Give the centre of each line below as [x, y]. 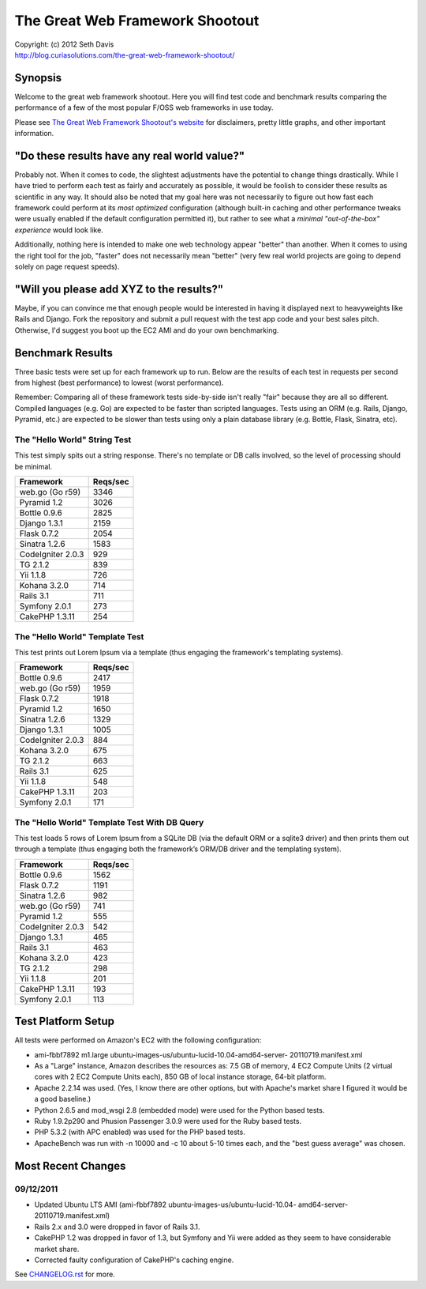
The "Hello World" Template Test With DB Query [109, 822]
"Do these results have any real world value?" [129, 155]
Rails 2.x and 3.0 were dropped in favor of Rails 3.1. [117, 1227]
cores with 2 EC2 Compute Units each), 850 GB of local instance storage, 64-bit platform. [180, 1077]
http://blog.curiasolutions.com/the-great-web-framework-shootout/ [125, 55]
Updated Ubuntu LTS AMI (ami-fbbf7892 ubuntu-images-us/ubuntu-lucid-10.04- [165, 1204]
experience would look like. [59, 230]
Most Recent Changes [70, 1166]
